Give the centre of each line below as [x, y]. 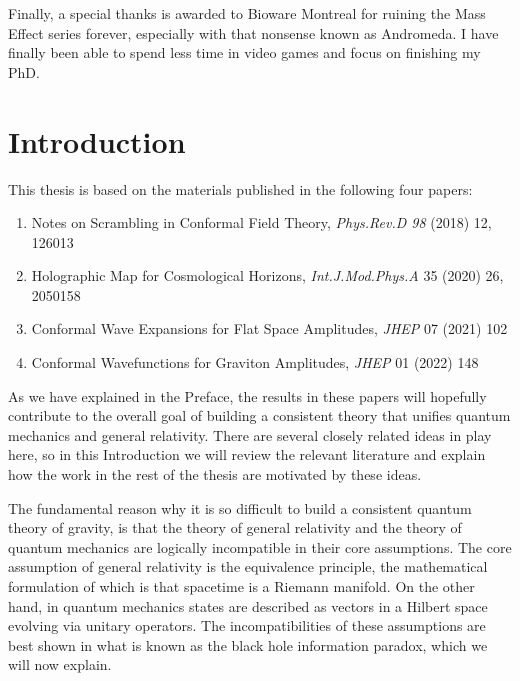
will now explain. [60, 664]
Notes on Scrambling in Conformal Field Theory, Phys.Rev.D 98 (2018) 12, [261, 222]
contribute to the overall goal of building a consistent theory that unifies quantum [259, 415]
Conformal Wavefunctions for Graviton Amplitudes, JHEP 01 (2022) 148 [255, 362]
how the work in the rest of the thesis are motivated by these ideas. [215, 474]
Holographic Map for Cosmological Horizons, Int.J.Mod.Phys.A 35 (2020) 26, [267, 275]
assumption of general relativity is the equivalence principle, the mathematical [248, 566]
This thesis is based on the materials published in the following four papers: [240, 188]
